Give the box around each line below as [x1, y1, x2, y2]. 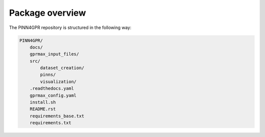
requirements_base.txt [29, 113, 84, 119]
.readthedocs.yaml [29, 86, 74, 91]
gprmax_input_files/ [29, 52, 79, 57]
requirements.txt [29, 120, 72, 126]
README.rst [29, 106, 56, 112]
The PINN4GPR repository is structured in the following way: [9, 25, 132, 30]
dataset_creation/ [40, 65, 84, 71]
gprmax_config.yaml [29, 92, 77, 98]
